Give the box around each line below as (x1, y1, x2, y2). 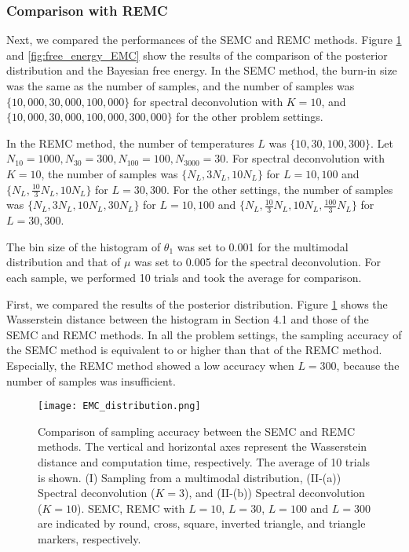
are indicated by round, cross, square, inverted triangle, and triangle (38, 515, 366, 532)
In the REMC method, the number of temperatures (6, 134, 254, 151)
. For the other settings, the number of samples (166, 181, 393, 197)
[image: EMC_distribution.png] (38, 400, 201, 412)
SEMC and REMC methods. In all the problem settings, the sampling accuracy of (6, 326, 402, 342)
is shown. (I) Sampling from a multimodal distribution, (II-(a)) (38, 469, 341, 485)
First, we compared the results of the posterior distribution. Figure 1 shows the (6, 295, 388, 312)
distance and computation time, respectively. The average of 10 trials (38, 454, 371, 470)
